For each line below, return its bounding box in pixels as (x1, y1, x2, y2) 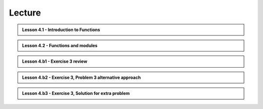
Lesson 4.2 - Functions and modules (22, 42, 97, 48)
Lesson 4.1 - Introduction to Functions (22, 27, 100, 33)
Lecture (9, 7, 41, 18)
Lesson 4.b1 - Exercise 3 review (22, 58, 88, 64)
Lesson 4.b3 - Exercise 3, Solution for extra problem (22, 91, 130, 96)
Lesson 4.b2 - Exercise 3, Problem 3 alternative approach (22, 74, 141, 80)
